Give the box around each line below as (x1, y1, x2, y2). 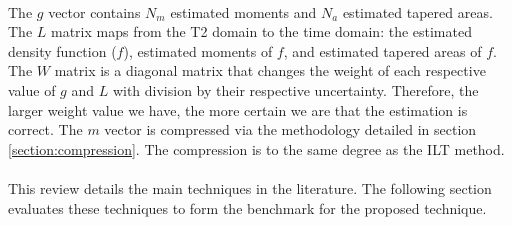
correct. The (8, 119, 83, 140)
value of (8, 79, 56, 100)
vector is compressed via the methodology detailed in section (104, 119, 477, 140)
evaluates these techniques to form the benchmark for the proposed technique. (8, 197, 487, 218)
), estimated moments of (123, 40, 273, 61)
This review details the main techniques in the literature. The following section (8, 177, 492, 198)
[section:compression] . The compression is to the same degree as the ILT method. (8, 138, 505, 159)
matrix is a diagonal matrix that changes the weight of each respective (54, 60, 486, 81)
